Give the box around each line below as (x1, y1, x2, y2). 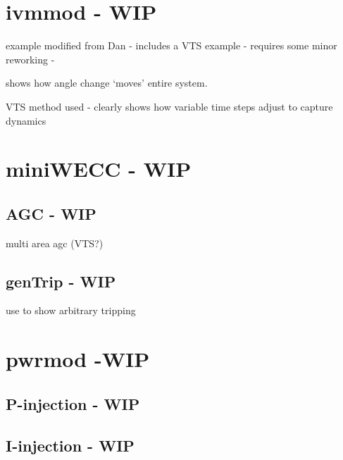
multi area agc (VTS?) (6, 235, 104, 250)
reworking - (6, 51, 55, 66)
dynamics (6, 113, 46, 128)
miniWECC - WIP (6, 154, 192, 183)
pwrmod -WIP (6, 344, 150, 373)
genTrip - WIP (6, 270, 116, 292)
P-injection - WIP (6, 392, 140, 414)
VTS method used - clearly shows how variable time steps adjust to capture (6, 99, 333, 113)
